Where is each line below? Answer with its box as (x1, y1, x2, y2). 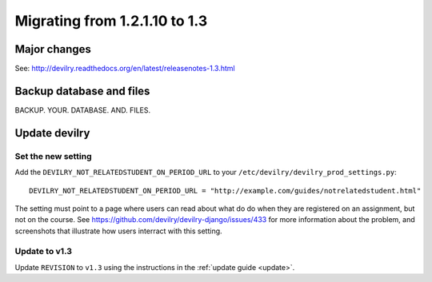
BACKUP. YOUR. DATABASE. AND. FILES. (14, 105, 151, 115)
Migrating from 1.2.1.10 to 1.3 (14, 12, 208, 30)
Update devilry (14, 126, 90, 140)
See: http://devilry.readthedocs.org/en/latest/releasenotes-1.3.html (14, 64, 235, 73)
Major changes (14, 42, 92, 56)
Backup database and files (14, 84, 150, 97)
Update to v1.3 (14, 246, 72, 257)
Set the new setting (14, 150, 92, 161)
